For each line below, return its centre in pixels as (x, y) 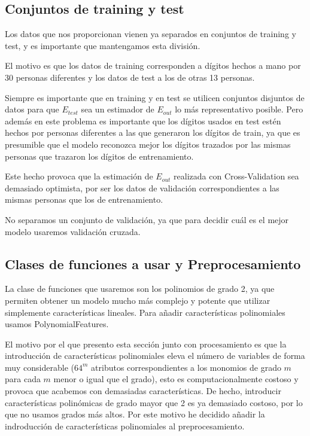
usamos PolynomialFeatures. (57, 324)
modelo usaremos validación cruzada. (73, 231)
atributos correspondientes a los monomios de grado (186, 367)
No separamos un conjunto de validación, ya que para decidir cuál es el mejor (147, 219)
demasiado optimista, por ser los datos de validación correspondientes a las (142, 187)
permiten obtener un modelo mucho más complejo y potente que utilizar (138, 300)
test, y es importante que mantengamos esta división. (103, 45)
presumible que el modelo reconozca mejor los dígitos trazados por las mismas (148, 144)
